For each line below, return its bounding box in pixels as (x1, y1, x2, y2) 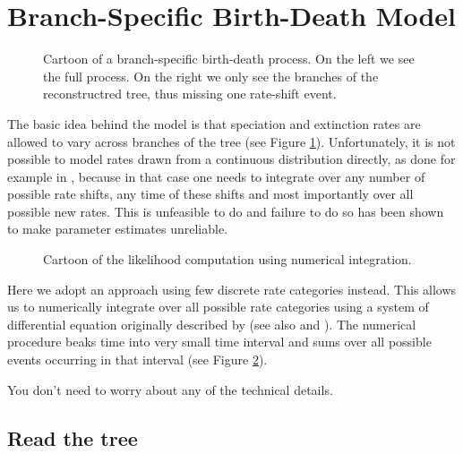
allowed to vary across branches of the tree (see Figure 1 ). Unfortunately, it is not (7, 132, 456, 150)
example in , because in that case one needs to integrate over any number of (7, 167, 425, 185)
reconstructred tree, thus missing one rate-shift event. (43, 84, 337, 103)
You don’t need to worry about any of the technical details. (7, 380, 333, 398)
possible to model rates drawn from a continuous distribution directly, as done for (7, 150, 456, 168)
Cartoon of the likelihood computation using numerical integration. (43, 250, 412, 269)
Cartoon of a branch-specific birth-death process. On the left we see (43, 49, 415, 68)
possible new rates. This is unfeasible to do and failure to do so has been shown (7, 201, 444, 220)
